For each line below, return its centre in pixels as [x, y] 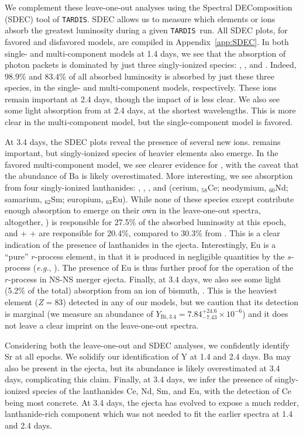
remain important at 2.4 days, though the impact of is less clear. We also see [142, 99]
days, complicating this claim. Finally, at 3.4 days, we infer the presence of [139, 379]
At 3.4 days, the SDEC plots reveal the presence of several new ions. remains [143, 141]
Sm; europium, [77, 198]
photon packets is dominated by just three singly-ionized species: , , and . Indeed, [151, 65]
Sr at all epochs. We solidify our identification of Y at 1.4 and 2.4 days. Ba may [148, 356]
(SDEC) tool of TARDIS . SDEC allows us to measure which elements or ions [140, 18]
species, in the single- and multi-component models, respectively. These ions [141, 87]
